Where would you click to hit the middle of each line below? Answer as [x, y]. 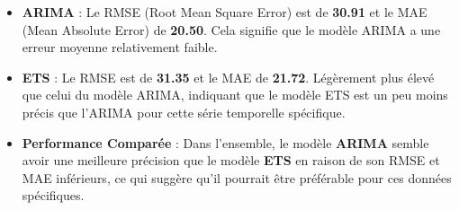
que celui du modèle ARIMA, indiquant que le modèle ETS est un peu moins [235, 95]
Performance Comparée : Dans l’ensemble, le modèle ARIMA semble [225, 142]
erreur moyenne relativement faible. [120, 47]
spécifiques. [53, 195]
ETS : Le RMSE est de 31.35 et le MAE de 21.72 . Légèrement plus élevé [228, 77]
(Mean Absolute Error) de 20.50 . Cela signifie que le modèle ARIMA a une [231, 29]
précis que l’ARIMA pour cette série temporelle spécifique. [184, 112]
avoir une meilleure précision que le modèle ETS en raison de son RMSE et [231, 160]
